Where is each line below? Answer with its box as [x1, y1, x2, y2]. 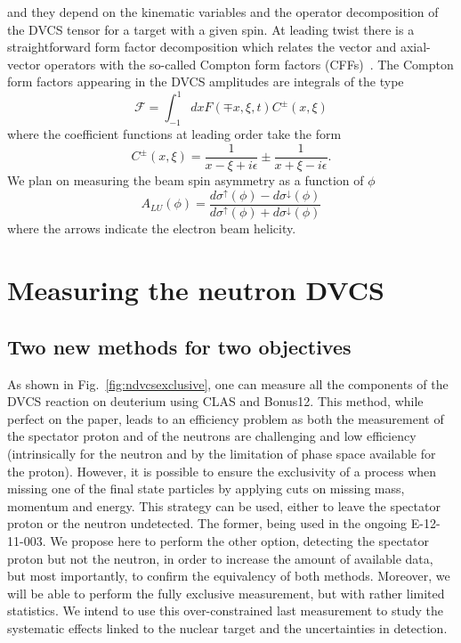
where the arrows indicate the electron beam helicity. [7, 219, 296, 238]
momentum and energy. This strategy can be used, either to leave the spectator [7, 496, 441, 515]
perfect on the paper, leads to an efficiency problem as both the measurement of [7, 409, 444, 427]
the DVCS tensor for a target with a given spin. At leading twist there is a [7, 20, 415, 38]
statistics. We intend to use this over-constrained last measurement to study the [7, 601, 443, 620]
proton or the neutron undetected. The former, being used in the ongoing [7, 514, 408, 533]
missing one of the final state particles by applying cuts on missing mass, [7, 479, 405, 498]
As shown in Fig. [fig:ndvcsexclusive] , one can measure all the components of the [7, 374, 449, 393]
